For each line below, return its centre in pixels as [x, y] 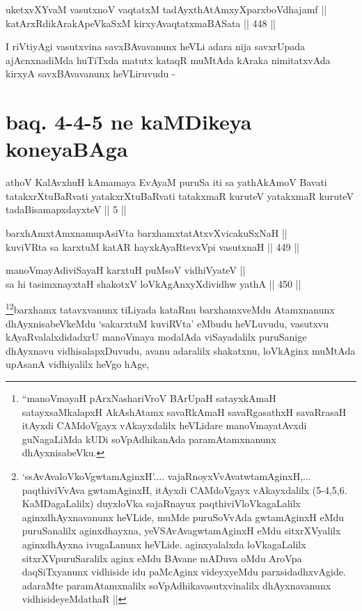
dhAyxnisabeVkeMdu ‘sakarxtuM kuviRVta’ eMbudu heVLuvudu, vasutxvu [167, 323]
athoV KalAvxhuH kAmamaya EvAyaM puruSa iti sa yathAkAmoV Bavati [166, 182]
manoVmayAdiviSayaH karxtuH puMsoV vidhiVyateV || [126, 270]
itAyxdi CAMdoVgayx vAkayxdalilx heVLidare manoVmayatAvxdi [164, 425]
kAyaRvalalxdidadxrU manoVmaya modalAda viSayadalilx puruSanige [156, 337]
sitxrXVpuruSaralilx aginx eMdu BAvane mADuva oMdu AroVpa [162, 558]
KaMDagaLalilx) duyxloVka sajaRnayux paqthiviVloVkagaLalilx [161, 503]
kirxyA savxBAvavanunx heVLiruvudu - [90, 74]
